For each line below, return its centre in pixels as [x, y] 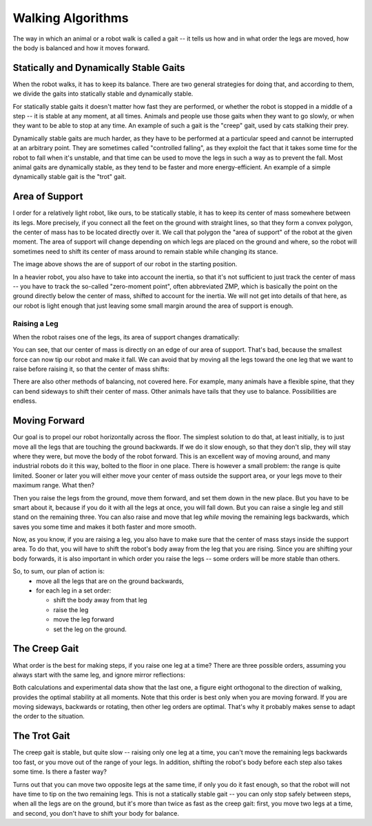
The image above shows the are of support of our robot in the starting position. [125, 264]
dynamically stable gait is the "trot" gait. [70, 177]
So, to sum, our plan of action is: [59, 571]
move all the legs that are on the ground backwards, [110, 581]
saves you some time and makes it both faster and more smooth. [104, 527]
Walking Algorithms [71, 18]
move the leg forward [84, 619]
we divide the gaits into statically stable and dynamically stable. [103, 94]
